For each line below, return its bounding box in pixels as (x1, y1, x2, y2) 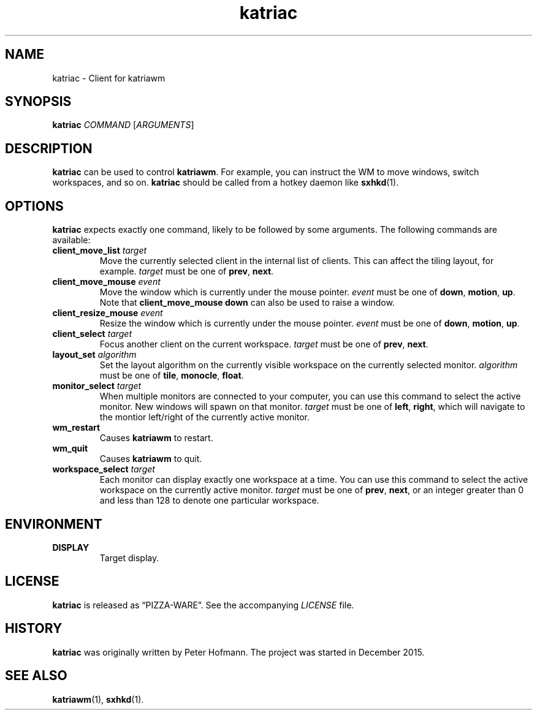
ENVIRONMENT (5, 516, 102, 532)
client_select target (52, 328, 132, 339)
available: (52, 235, 91, 246)
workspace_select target (52, 464, 155, 475)
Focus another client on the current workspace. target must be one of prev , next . (99, 339, 428, 350)
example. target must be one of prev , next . (99, 266, 274, 277)
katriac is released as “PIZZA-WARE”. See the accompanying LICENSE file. (52, 599, 354, 610)
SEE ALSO (5, 668, 67, 684)
